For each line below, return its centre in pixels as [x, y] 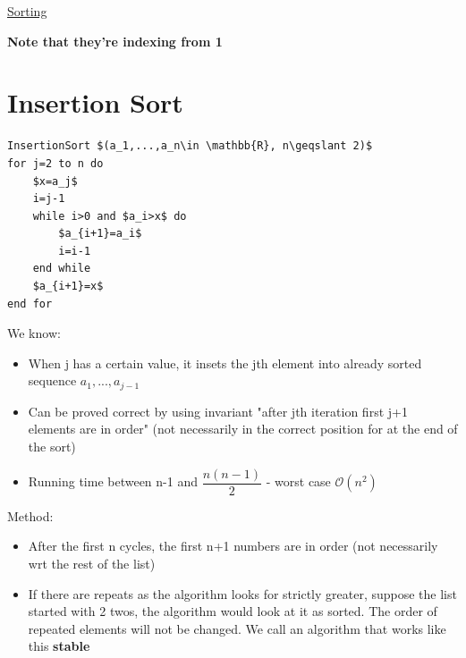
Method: [30, 515]
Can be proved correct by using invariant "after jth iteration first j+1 [218, 411]
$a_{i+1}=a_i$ [100, 234]
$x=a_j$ [55, 181]
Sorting [27, 11]
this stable [59, 646]
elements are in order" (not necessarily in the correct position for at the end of [243, 429]
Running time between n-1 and [113, 481]
